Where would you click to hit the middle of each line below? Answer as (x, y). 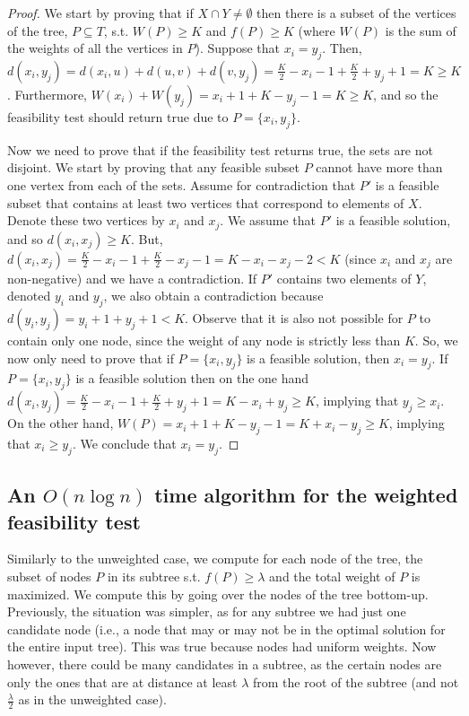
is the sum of (421, 30)
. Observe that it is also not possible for (294, 318)
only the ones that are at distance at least (122, 681)
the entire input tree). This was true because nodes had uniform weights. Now (222, 646)
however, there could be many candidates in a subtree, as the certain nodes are (225, 664)
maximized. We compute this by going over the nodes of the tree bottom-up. (218, 594)
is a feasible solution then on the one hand (192, 378)
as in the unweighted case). (92, 699)
